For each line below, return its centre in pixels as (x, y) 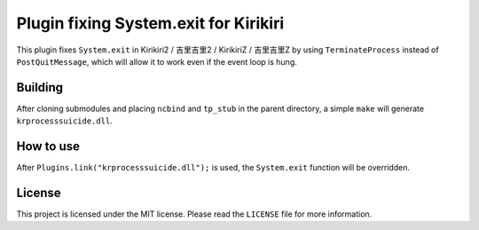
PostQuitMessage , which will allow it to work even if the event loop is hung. (157, 61)
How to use (48, 147)
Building (40, 87)
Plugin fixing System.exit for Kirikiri (150, 23)
